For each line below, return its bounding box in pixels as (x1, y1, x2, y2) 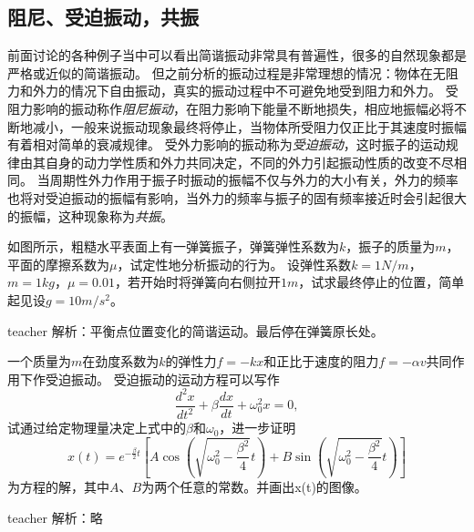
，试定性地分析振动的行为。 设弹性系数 (117, 254, 352, 273)
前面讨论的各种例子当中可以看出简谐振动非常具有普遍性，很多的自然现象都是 (7, 46, 467, 65)
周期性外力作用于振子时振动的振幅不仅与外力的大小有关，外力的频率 (49, 170, 459, 189)
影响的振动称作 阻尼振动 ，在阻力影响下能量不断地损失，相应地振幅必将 (32, 98, 454, 118)
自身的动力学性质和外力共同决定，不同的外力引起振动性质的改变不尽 (45, 152, 454, 171)
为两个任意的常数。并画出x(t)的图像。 (141, 477, 367, 496)
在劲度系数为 (82, 352, 160, 371)
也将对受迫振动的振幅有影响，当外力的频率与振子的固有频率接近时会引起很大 (7, 188, 467, 207)
